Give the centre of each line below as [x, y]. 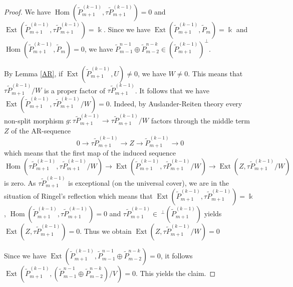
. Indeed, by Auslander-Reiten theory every [176, 103]
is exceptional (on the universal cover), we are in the [149, 182]
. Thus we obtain [106, 231]
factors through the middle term [201, 120]
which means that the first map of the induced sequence [90, 153]
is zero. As [20, 182]
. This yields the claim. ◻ [176, 273]
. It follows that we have [172, 90]
